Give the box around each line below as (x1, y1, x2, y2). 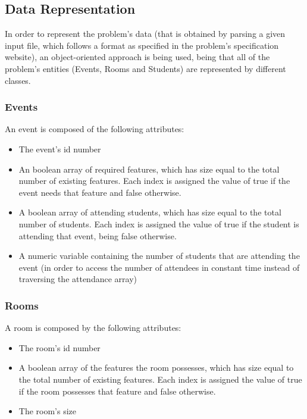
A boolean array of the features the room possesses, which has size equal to (18, 361, 294, 374)
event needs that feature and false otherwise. (18, 186, 181, 198)
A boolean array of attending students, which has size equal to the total (18, 206, 281, 218)
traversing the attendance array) (18, 273, 137, 285)
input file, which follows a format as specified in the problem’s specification (5, 39, 279, 51)
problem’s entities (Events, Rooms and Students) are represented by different (5, 62, 286, 74)
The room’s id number (18, 341, 101, 354)
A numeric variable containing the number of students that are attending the (18, 249, 300, 262)
